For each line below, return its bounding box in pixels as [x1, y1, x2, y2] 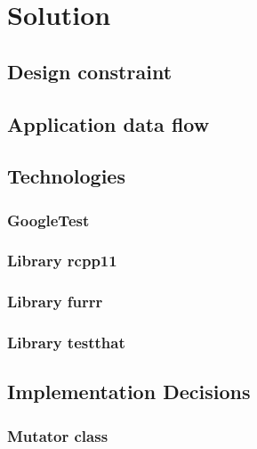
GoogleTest [7, 208, 90, 231]
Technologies [7, 162, 125, 190]
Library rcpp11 [7, 249, 117, 272]
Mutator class [7, 424, 108, 446]
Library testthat [7, 331, 125, 354]
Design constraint [7, 57, 173, 85]
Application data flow [7, 110, 210, 137]
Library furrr [7, 290, 103, 313]
